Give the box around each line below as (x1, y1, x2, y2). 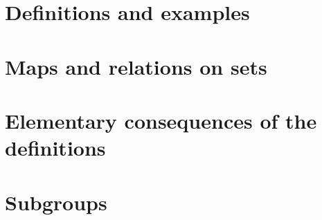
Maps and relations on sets (5, 52, 267, 80)
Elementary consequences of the (5, 106, 317, 134)
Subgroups (5, 187, 107, 216)
